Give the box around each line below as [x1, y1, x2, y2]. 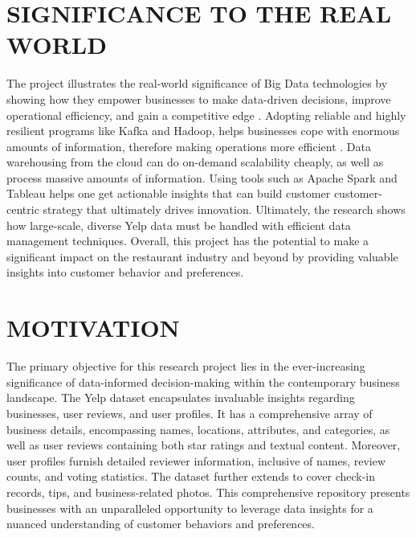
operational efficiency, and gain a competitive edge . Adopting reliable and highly [6, 106, 406, 123]
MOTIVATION [6, 311, 180, 344]
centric [6, 201, 39, 218]
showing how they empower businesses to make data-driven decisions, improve [6, 90, 391, 107]
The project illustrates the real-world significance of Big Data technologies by [6, 75, 388, 92]
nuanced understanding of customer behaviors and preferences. [6, 515, 315, 532]
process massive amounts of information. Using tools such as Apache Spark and [6, 169, 398, 186]
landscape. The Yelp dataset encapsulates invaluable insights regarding [6, 389, 355, 406]
